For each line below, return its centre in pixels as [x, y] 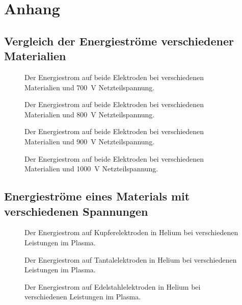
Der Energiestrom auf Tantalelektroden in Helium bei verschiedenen [131, 259]
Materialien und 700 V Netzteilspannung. [90, 87]
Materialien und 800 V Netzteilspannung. [90, 114]
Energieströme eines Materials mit [97, 196]
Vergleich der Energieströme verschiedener [119, 41]
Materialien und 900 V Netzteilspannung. [90, 141]
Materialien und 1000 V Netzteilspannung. [91, 169]
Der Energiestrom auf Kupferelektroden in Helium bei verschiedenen [131, 232]
